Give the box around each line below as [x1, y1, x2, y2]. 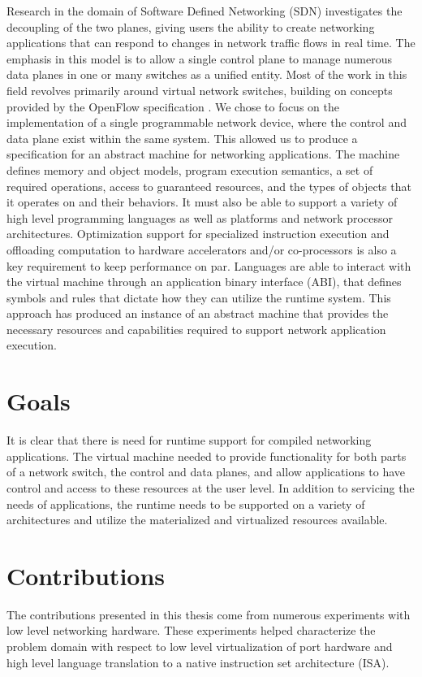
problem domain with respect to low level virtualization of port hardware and [6, 638, 393, 655]
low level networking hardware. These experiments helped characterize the [6, 622, 376, 639]
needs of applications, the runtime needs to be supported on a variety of [6, 495, 365, 512]
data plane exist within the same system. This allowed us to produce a [6, 129, 358, 146]
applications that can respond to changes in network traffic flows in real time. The [6, 34, 416, 51]
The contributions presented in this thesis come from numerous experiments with [6, 605, 411, 623]
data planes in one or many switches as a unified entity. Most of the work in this [6, 66, 407, 83]
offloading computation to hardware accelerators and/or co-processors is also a [6, 241, 397, 258]
